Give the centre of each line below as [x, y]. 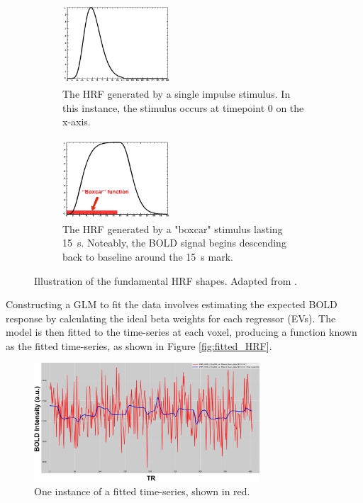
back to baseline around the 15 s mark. [148, 256]
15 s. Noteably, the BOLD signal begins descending [174, 243]
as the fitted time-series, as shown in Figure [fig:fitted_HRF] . [139, 345]
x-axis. [77, 121]
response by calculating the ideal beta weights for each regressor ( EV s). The [171, 318]
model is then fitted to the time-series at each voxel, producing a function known [181, 332]
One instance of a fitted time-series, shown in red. [142, 491]
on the [290, 107]
